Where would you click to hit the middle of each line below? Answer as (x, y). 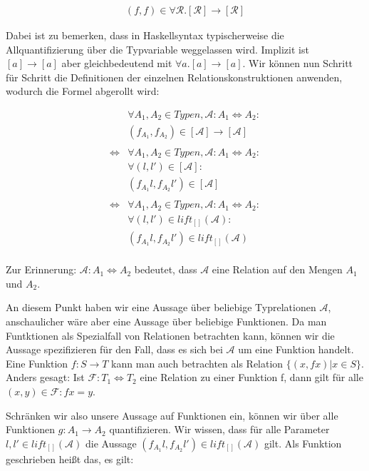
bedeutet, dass (166, 269)
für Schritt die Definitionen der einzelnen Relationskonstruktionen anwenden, (174, 77)
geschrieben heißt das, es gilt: (70, 459)
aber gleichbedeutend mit (117, 63)
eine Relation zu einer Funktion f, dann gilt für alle (251, 377)
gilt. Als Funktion (303, 443)
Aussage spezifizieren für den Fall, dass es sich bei (114, 349)
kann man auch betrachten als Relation (197, 363)
